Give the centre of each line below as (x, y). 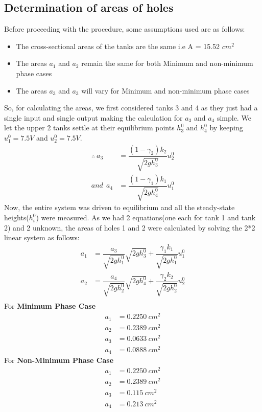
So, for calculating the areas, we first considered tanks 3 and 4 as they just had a (131, 108)
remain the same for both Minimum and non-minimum (167, 63)
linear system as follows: (42, 237)
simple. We (234, 117)
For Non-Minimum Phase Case (59, 360)
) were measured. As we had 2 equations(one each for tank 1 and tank (146, 218)
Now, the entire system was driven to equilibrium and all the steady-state (120, 207)
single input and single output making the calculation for (93, 117)
